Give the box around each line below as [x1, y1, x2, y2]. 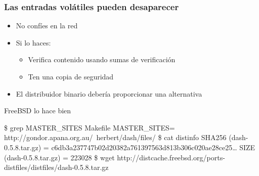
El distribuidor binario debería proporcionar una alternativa [16, 88, 202, 99]
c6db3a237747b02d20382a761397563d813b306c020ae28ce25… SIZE [51, 142, 255, 152]
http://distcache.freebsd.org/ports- [117, 152, 225, 162]
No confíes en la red [16, 20, 78, 31]
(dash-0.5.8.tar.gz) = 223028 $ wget [4, 152, 115, 162]
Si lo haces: [16, 37, 51, 48]
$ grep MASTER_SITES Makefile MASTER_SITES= [4, 122, 175, 133]
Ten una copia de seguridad [28, 71, 114, 81]
